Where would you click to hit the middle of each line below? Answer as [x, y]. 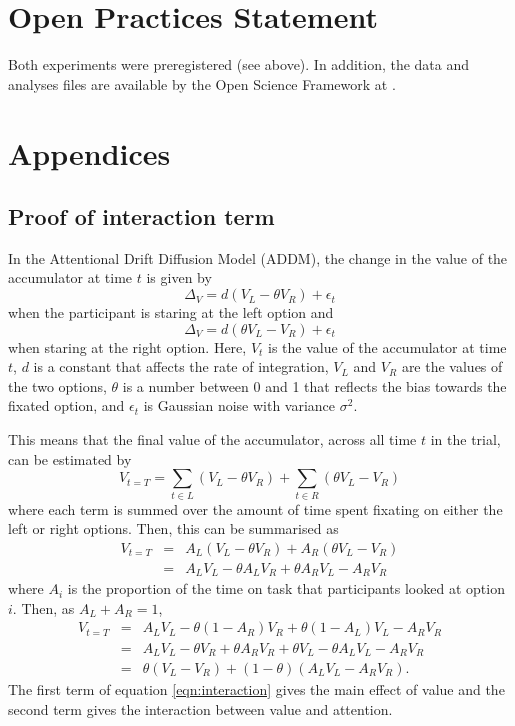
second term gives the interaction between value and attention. [200, 708]
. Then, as [43, 607]
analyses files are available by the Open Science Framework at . [202, 83]
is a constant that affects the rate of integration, [181, 366]
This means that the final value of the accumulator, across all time [212, 439]
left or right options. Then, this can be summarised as [173, 528]
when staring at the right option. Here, [127, 346]
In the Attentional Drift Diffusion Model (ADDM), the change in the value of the [258, 257]
